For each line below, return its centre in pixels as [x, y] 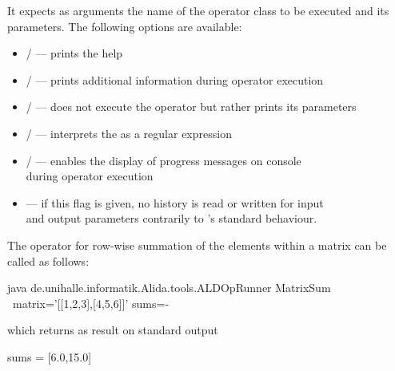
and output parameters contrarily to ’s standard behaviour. [172, 218]
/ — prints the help [74, 53]
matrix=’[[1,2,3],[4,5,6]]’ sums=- [91, 303]
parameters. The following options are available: [125, 26]
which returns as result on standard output [113, 330]
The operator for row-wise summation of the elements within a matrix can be [197, 245]
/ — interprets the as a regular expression [129, 133]
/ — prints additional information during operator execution [175, 79]
